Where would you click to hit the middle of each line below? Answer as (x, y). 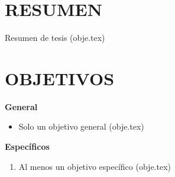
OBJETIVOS (60, 78)
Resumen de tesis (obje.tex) (55, 38)
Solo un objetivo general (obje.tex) (81, 126)
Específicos (27, 147)
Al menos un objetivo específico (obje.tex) (95, 166)
